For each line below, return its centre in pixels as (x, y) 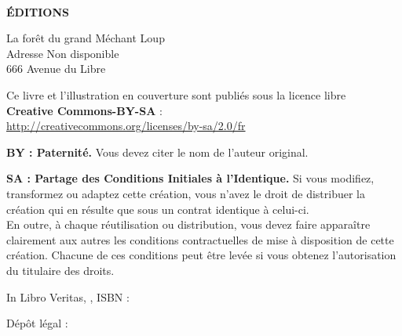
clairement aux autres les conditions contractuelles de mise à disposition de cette (200, 239)
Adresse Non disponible (63, 53)
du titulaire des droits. (60, 270)
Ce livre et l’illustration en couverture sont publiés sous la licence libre (176, 94)
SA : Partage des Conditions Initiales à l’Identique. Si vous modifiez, (190, 178)
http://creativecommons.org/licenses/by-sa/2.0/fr (126, 126)
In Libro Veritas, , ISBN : (68, 296)
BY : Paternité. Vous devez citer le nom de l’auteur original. (157, 152)
